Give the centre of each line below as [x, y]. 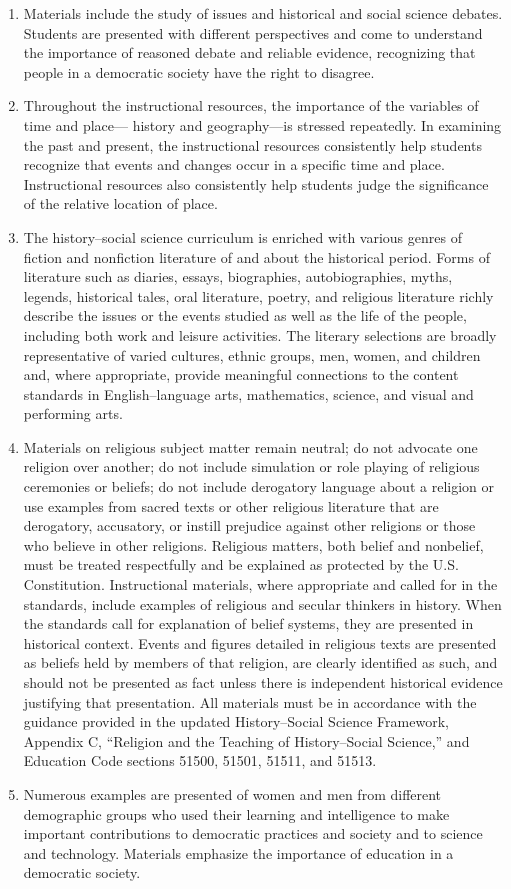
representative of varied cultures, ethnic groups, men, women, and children [252, 354]
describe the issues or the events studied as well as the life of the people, [245, 315]
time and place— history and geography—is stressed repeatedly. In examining [262, 124]
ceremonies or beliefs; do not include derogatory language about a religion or [258, 486]
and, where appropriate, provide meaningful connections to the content [241, 374]
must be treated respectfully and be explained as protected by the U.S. [241, 564]
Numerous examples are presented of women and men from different [232, 793]
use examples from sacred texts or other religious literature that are [231, 505]
